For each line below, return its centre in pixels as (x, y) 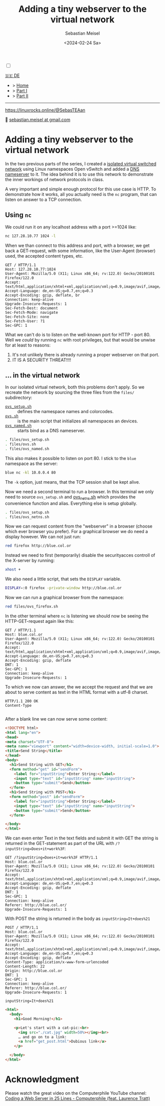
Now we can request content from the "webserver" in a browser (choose (79, 526)
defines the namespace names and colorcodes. (66, 412)
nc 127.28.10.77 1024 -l (30, 236)
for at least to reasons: (28, 345)
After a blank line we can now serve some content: (56, 719)
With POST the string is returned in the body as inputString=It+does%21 (78, 918)
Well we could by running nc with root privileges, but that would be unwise (80, 340)
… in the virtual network (42, 375)
